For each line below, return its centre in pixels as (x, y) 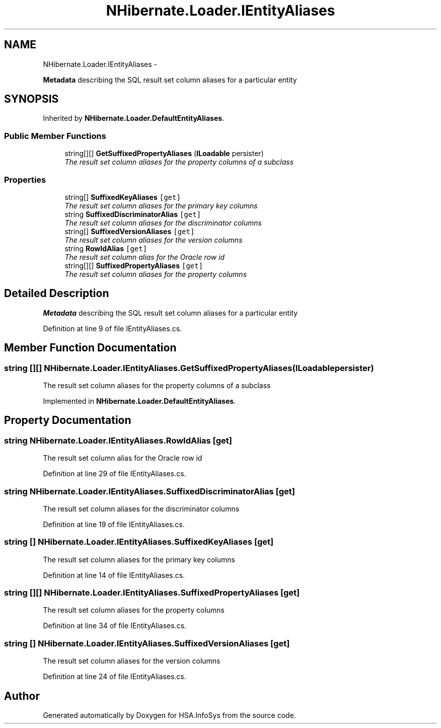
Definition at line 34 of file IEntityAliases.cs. (115, 626)
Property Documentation (68, 420)
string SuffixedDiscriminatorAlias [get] (133, 214)
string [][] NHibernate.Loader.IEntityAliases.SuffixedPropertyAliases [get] (152, 593)
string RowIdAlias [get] (106, 248)
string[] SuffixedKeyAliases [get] (123, 197)
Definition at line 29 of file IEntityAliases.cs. (115, 474)
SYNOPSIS (31, 99)
